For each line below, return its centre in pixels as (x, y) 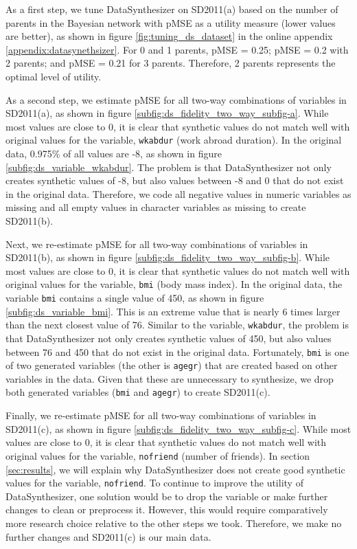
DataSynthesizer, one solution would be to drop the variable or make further (167, 496)
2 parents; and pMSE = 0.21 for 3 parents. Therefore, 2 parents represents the (171, 63)
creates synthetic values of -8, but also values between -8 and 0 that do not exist (175, 180)
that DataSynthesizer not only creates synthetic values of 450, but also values (169, 338)
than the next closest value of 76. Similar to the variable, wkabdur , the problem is (177, 325)
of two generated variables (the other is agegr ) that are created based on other (172, 365)
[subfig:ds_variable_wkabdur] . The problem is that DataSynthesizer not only (169, 167)
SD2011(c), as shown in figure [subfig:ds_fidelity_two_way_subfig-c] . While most (178, 428)
